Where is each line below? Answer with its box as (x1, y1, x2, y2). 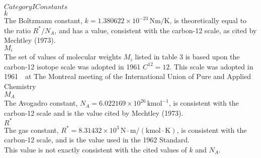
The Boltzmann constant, (4, 15, 82, 25)
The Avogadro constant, (4, 98, 78, 108)
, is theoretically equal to (169, 15, 247, 25)
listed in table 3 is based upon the (135, 51, 240, 62)
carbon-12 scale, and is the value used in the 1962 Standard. (4, 134, 190, 145)
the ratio (4, 25, 31, 35)
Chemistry (4, 81, 36, 92)
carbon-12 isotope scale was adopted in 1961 (4, 61, 141, 71)
